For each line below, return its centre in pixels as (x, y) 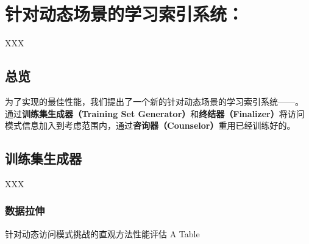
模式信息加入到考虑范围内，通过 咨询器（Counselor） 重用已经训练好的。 (150, 125)
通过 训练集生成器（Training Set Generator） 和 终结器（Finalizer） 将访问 (155, 113)
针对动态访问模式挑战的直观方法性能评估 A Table (102, 233)
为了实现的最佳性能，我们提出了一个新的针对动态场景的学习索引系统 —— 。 (154, 101)
